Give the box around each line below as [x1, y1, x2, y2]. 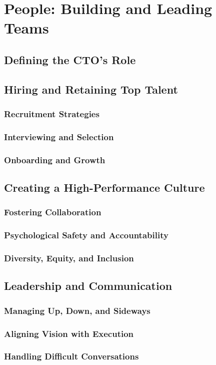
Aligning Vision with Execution [4, 327, 134, 339]
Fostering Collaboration [4, 206, 101, 218]
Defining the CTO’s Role [4, 52, 136, 67]
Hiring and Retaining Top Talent [4, 81, 178, 97]
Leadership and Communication [4, 278, 172, 293]
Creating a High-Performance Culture [4, 180, 205, 195]
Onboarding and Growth [4, 153, 105, 166]
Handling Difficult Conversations [4, 350, 139, 362]
